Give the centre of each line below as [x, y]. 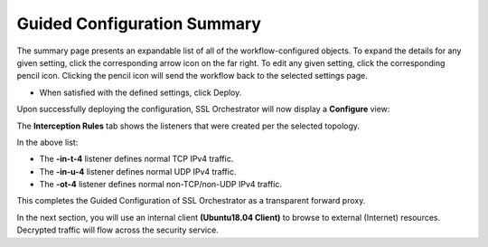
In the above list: [47, 142]
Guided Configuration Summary [139, 24]
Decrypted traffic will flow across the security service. [117, 230]
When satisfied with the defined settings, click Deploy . [141, 92]
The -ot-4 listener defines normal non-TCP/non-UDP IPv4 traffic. [160, 185]
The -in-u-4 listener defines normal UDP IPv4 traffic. [138, 171]
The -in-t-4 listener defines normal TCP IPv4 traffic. [136, 159]
